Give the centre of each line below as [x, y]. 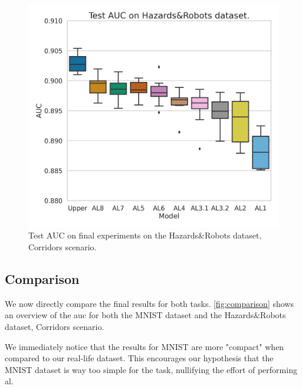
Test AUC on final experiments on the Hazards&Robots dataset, [145, 235]
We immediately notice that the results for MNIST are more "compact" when [145, 346]
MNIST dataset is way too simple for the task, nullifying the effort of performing [151, 369]
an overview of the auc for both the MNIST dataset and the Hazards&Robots [145, 315]
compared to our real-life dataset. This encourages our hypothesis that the [139, 358]
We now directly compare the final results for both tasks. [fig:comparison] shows [149, 303]
